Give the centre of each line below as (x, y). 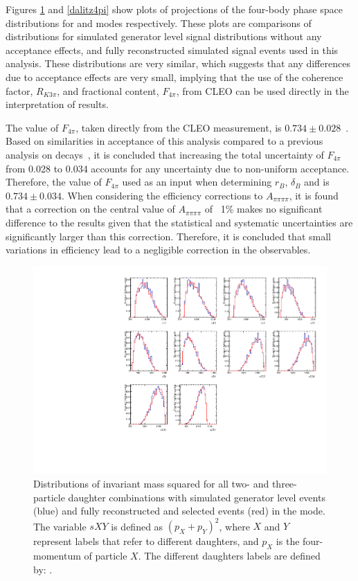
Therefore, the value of (54, 182)
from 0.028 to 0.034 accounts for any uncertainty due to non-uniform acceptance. (178, 168)
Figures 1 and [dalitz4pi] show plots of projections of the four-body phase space (174, 9)
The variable (60, 526)
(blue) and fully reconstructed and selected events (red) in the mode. (179, 511)
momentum (57, 556)
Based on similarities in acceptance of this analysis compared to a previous (164, 141)
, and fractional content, (108, 90)
